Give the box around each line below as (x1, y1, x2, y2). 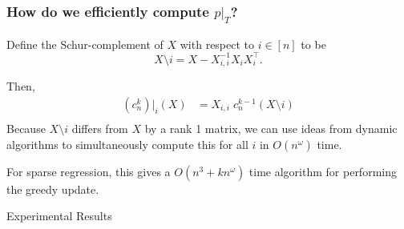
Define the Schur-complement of (6, 35, 164, 52)
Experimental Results (6, 207, 112, 224)
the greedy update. (6, 180, 99, 197)
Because (6, 120, 46, 137)
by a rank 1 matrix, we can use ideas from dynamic (144, 120, 398, 137)
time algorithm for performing (248, 163, 397, 179)
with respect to (180, 35, 255, 52)
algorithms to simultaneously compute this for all (6, 135, 248, 152)
